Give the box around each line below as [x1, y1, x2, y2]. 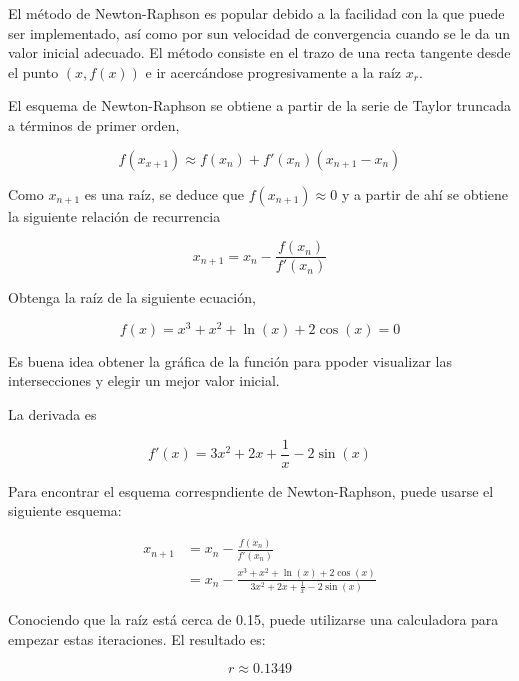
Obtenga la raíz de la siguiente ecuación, [8, 287, 256, 308]
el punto [8, 61, 59, 82]
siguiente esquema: [8, 500, 122, 521]
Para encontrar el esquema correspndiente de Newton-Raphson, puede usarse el [8, 480, 494, 501]
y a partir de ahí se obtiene [341, 183, 509, 204]
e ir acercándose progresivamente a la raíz [145, 61, 401, 82]
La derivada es [8, 404, 97, 425]
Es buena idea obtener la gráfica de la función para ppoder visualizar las [8, 350, 452, 371]
